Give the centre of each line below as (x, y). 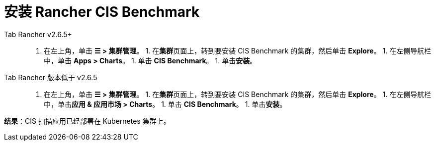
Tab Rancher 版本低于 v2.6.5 (51, 77)
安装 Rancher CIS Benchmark (102, 12)
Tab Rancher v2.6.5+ (38, 34)
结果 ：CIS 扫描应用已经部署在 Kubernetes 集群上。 (87, 121)
